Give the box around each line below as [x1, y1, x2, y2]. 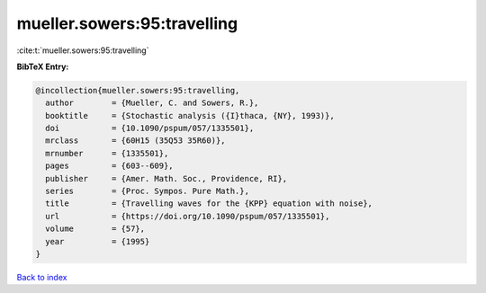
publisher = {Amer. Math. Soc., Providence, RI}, [45, 173, 288, 183]
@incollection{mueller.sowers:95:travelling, [35, 85, 240, 95]
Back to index [16, 271, 67, 282]
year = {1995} [45, 236, 150, 246]
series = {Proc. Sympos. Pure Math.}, [45, 186, 249, 197]
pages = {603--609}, [45, 161, 175, 171]
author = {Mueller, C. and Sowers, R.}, [45, 98, 259, 108]
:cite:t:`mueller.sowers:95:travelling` [16, 45, 149, 56]
